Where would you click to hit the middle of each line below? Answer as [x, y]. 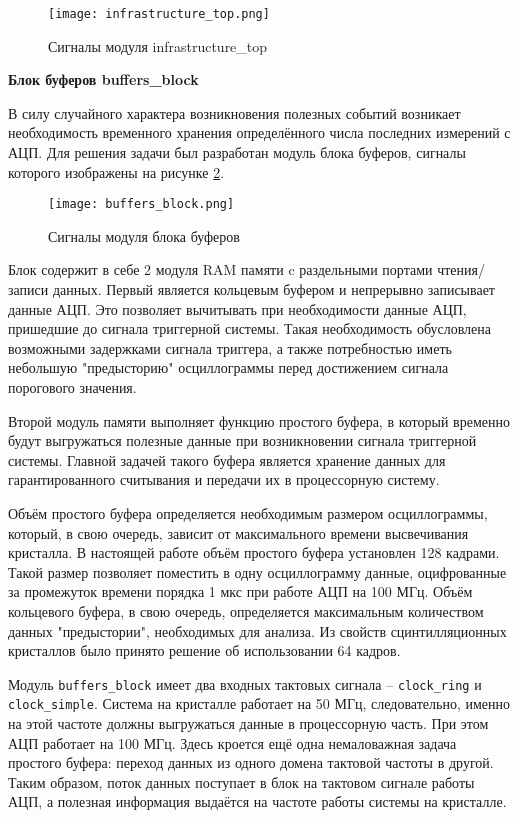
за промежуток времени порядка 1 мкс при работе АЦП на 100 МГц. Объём [240, 591]
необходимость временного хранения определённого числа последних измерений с [259, 132]
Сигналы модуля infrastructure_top [158, 45]
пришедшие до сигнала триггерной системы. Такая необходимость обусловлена [250, 328]
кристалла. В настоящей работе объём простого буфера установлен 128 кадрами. [254, 552]
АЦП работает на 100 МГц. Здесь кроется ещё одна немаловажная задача [232, 742]
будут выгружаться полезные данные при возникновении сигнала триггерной [242, 440]
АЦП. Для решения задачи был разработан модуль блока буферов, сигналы [237, 152]
